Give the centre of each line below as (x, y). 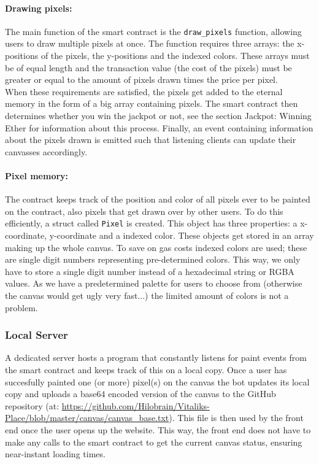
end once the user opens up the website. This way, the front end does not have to (158, 429)
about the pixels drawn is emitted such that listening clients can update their (151, 140)
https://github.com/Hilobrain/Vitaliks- (136, 405)
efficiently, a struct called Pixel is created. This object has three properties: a (151, 223)
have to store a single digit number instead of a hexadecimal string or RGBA (150, 271)
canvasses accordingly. (46, 151)
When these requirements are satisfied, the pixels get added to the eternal (144, 91)
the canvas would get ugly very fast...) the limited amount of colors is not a (147, 295)
